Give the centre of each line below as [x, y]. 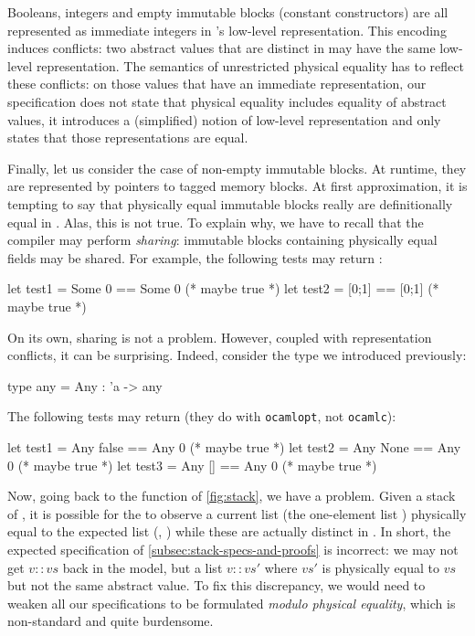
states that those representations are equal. [128, 138]
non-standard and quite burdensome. [111, 621]
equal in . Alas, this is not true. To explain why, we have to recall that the [216, 222]
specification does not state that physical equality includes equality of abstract [227, 101]
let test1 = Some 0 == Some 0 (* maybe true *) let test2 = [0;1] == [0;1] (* [223, 288]
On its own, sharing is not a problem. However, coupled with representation [220, 337]
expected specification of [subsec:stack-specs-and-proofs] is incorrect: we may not [233, 549]
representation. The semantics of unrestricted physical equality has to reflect [250, 65]
